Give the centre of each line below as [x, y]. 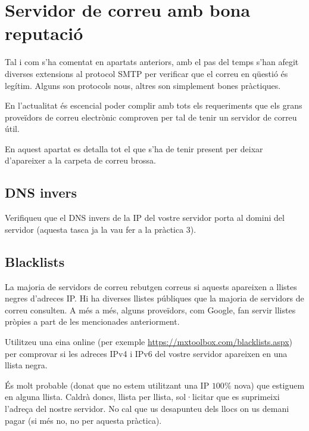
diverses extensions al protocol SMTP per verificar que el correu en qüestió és [146, 73]
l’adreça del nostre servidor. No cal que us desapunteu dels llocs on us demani [147, 408]
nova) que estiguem [269, 385]
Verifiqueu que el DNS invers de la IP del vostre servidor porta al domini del [145, 218]
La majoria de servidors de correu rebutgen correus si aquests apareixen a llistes [151, 286]
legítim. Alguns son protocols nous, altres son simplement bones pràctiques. [143, 85]
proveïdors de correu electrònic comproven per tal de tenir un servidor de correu [151, 117]
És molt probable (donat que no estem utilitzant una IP [107, 385]
